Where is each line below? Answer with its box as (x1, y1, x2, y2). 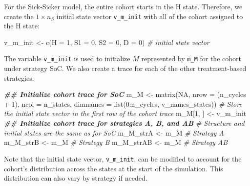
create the (4, 11, 34, 21)
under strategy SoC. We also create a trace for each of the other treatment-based (4, 63, 247, 73)
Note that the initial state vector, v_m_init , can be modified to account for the (4, 153, 242, 163)
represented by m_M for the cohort (141, 53, 241, 64)
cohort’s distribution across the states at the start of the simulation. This (4, 163, 223, 173)
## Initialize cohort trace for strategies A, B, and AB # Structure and (4, 118, 245, 128)
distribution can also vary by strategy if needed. (4, 173, 147, 183)
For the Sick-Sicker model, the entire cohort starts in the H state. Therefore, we (4, 1, 243, 11)
